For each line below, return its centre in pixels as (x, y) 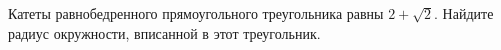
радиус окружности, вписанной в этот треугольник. (164, 32)
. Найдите (464, 13)
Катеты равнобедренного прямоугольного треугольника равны (196, 13)
